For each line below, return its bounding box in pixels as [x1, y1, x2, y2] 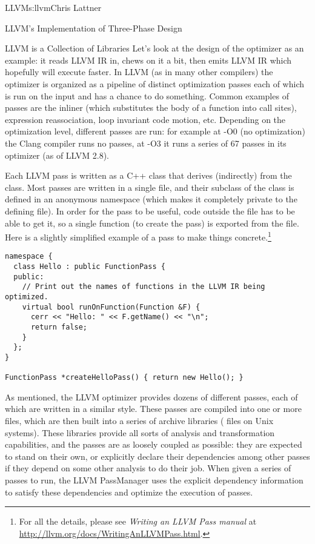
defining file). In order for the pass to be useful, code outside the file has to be [5, 204, 295, 217]
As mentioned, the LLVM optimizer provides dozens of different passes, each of [5, 390, 298, 403]
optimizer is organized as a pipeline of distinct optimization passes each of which [5, 77, 305, 90]
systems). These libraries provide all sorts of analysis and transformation [5, 426, 275, 439]
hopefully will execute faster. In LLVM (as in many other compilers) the [5, 65, 273, 78]
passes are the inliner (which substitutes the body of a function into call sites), [5, 101, 297, 114]
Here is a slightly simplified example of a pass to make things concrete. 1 [5, 229, 271, 243]
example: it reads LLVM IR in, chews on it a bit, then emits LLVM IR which [5, 53, 292, 66]
